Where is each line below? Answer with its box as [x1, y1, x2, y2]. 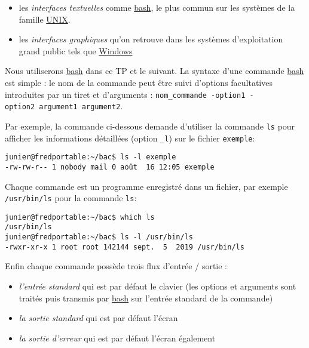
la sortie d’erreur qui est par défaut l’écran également [19, 331, 216, 344]
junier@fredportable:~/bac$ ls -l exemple [5, 153, 176, 162]
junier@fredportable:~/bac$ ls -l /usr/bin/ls [5, 233, 193, 242]
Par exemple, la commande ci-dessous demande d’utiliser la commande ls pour [5, 119, 295, 132]
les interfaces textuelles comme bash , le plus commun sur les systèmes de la [19, 1, 295, 13]
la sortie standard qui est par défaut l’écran [19, 312, 178, 324]
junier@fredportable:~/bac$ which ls [5, 213, 155, 221]
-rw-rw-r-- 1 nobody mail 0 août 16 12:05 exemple [5, 162, 215, 171]
